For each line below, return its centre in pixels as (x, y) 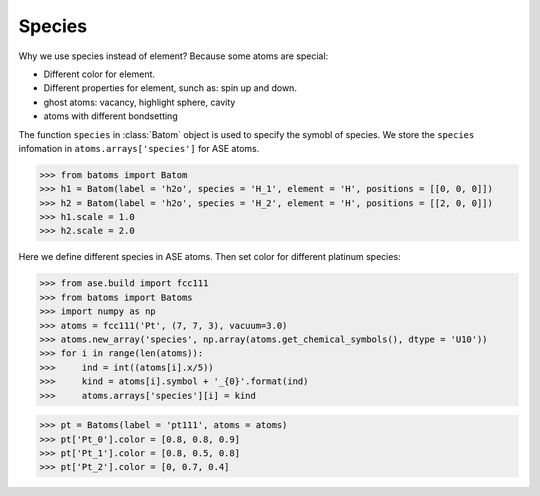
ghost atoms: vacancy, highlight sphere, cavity (139, 102)
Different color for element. (99, 74)
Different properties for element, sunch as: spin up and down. (170, 88)
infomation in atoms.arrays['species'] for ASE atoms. (139, 148)
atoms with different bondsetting (111, 116)
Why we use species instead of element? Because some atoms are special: (173, 56)
